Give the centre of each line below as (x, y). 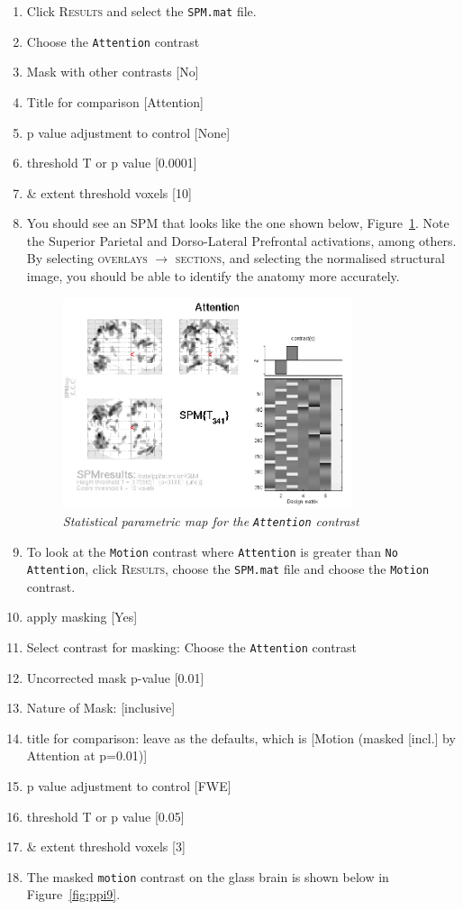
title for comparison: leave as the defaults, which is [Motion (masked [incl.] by (241, 737)
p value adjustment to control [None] (128, 132)
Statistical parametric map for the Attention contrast (211, 520)
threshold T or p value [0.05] (105, 816)
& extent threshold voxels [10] (109, 192)
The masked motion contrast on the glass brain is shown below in (208, 876)
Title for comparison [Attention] (115, 101)
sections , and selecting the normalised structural (310, 258)
